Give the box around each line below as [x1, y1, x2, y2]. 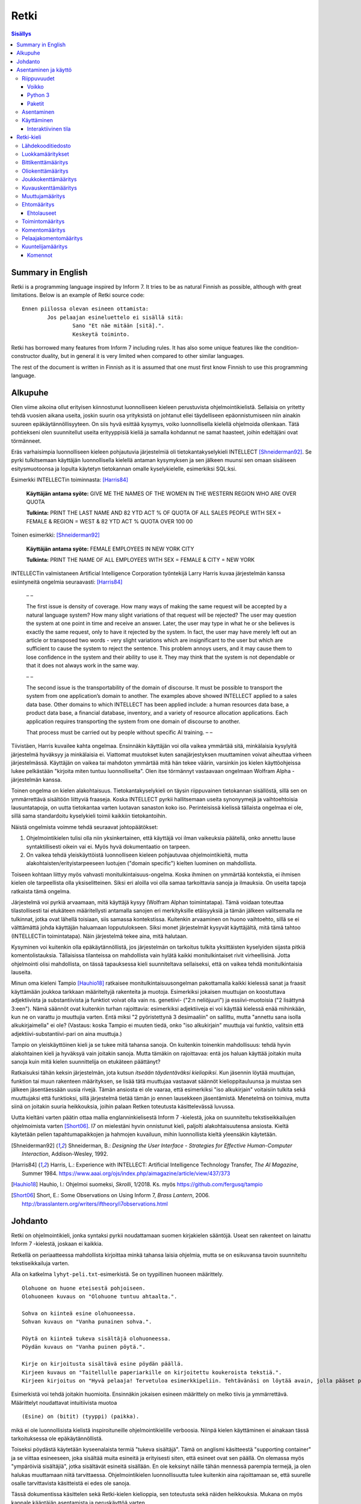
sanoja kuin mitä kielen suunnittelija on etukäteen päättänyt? [11, 1058, 161, 1065]
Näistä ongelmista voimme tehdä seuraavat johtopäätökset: [11, 823, 159, 830]
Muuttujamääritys [22, 193, 66, 200]
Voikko [27, 83, 45, 90]
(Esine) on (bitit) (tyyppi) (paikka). [22, 1413, 140, 1420]
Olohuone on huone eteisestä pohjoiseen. [22, 1284, 146, 1292]
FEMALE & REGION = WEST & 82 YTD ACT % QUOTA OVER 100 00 [26, 517, 193, 525]
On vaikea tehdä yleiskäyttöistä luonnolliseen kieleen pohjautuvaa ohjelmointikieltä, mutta [26, 851, 248, 858]
